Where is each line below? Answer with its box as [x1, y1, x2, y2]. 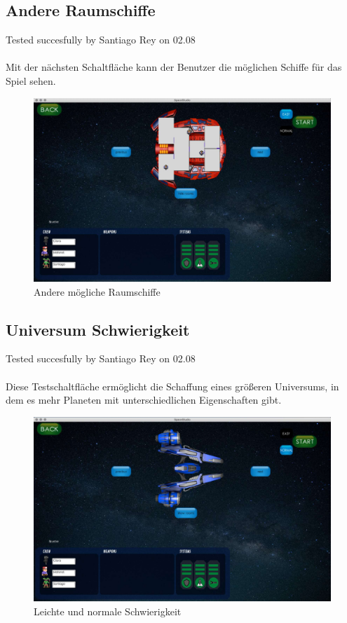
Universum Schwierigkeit [6, 318, 190, 340]
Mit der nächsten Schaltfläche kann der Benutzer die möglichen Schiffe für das [6, 60, 342, 74]
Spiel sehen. [6, 73, 56, 88]
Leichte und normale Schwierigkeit [34, 603, 182, 618]
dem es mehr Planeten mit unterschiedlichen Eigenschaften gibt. [6, 392, 282, 407]
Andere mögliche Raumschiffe [34, 284, 161, 299]
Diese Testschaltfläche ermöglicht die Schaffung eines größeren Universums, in [6, 378, 339, 393]
